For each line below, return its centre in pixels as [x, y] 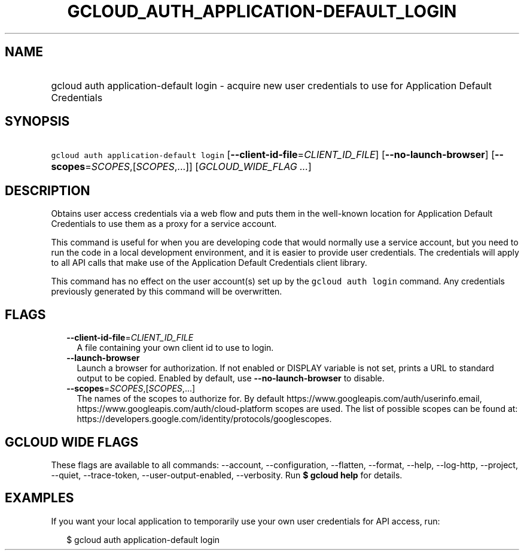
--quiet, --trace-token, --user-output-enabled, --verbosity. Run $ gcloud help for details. [227, 475]
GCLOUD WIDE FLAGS [72, 442]
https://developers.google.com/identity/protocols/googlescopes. [204, 419]
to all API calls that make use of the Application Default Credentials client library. [209, 263]
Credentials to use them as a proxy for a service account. [164, 224]
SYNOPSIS [37, 122]
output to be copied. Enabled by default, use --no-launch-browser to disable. [231, 378]
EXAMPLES [39, 498]
